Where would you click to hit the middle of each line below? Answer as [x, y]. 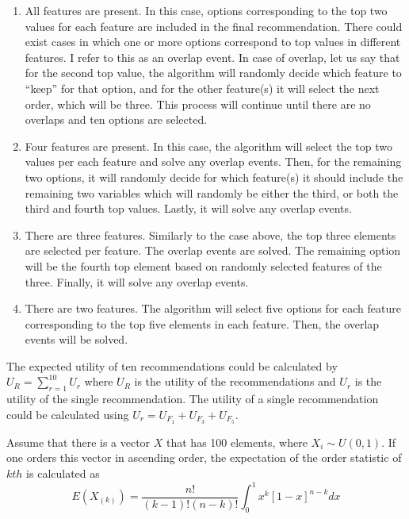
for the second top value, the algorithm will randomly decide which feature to [213, 73]
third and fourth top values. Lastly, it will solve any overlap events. [188, 208]
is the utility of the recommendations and [235, 381]
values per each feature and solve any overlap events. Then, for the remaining [213, 161]
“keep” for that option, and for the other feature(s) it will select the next [202, 88]
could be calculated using [68, 414]
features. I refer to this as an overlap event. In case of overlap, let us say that [212, 57]
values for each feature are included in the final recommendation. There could [214, 26]
